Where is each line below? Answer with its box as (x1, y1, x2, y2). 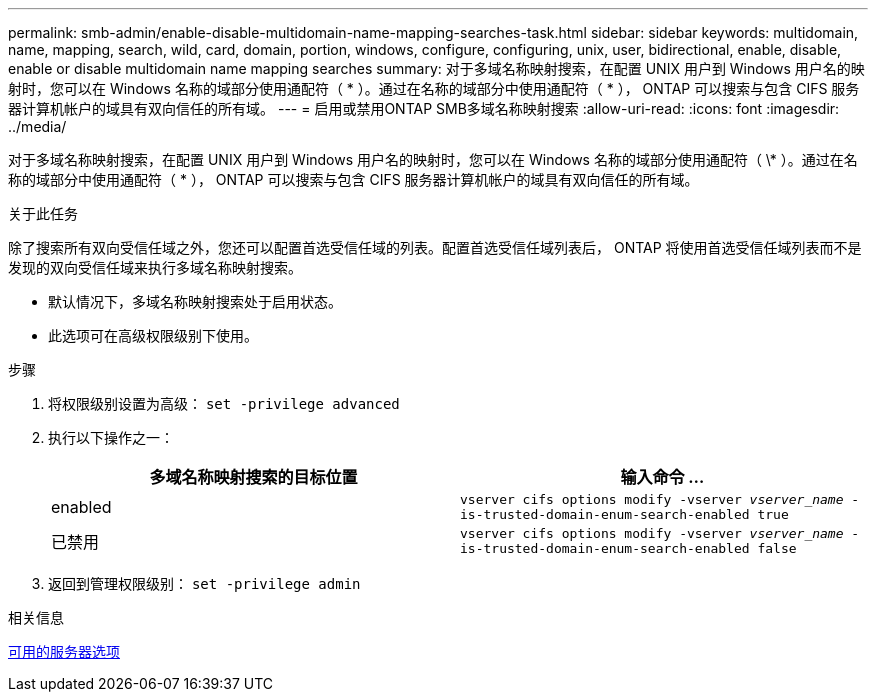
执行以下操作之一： (48, 429, 174, 446)
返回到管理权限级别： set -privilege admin (48, 575, 361, 592)
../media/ (8, 118, 67, 135)
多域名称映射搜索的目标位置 (149, 467, 358, 487)
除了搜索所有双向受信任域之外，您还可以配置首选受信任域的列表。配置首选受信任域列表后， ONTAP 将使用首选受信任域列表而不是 (8, 239, 862, 256)
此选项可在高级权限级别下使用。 (48, 327, 258, 344)
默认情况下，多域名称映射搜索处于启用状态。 (48, 293, 342, 310)
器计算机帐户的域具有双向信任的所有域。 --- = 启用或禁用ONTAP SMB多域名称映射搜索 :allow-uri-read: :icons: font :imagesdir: (8, 100, 840, 117)
